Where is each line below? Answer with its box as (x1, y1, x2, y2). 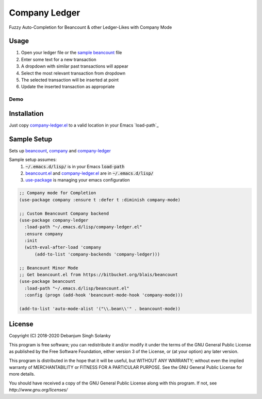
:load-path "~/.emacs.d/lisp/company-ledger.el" (24, 224, 143, 230)
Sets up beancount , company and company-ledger (9, 147, 111, 153)
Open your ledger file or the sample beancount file (21, 50, 122, 55)
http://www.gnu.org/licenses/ (9, 387, 68, 393)
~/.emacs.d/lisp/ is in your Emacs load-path (25, 163, 125, 169)
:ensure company (24, 231, 63, 236)
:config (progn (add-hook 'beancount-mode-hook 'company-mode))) (24, 292, 183, 298)
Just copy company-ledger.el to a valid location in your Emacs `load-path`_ (9, 122, 159, 128)
